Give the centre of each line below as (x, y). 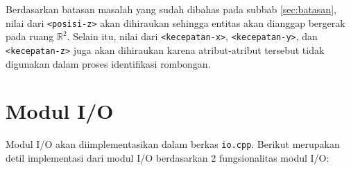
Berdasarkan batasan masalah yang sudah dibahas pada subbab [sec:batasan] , (171, 9)
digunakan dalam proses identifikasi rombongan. (108, 63)
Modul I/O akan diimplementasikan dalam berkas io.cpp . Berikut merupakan (173, 144)
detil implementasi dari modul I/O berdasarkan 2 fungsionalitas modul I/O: (168, 157)
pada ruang (30, 36)
